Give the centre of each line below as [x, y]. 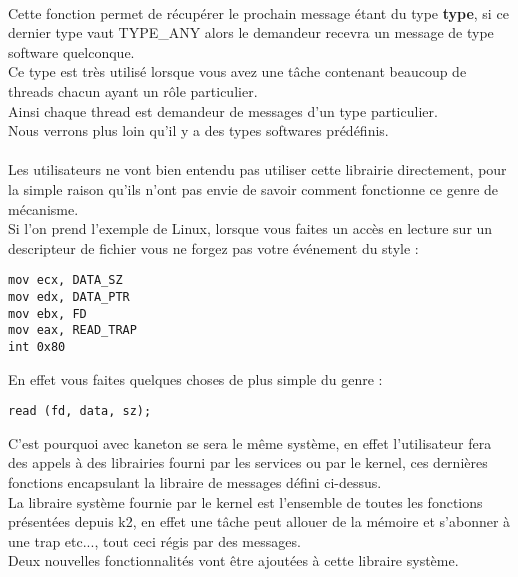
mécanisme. [43, 208]
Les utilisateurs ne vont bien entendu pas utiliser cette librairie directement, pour [257, 169]
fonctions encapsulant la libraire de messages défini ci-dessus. [195, 482]
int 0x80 [37, 346]
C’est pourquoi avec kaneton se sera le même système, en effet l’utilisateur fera [250, 442]
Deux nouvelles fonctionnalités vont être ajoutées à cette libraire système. [233, 560]
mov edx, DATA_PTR [69, 296]
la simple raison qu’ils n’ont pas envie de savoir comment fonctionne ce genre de [253, 188]
